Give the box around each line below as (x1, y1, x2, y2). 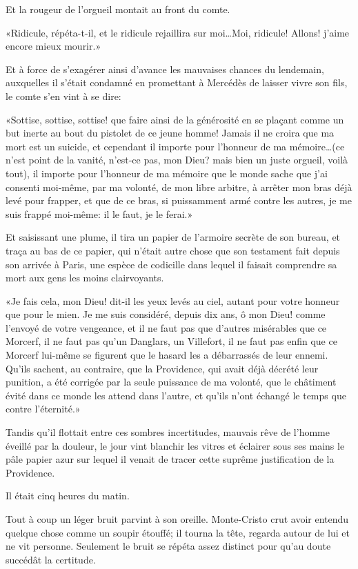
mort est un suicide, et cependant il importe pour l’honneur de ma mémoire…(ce (6, 139, 345, 153)
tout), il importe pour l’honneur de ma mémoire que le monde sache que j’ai (6, 166, 328, 180)
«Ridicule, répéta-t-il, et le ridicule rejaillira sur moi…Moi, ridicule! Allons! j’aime (6, 25, 350, 39)
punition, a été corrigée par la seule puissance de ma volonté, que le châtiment (6, 375, 337, 389)
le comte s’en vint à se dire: (6, 88, 121, 103)
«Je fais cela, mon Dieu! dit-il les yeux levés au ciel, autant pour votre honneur (6, 293, 340, 308)
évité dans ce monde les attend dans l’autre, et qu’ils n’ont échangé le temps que (6, 388, 346, 402)
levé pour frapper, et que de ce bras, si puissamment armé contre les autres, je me (6, 193, 352, 208)
